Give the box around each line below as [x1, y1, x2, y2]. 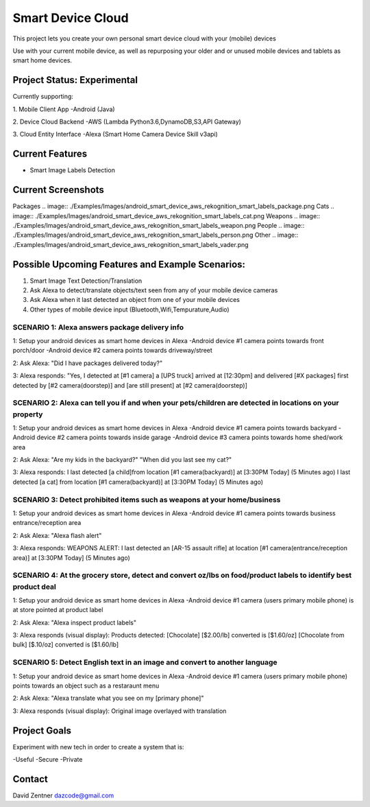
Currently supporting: [12, 93, 73, 101]
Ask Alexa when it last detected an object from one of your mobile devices [29, 296, 240, 304]
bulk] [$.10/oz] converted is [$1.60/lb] [12, 640, 119, 648]
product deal [12, 582, 56, 592]
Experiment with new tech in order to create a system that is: [12, 742, 184, 751]
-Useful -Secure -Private [12, 756, 83, 764]
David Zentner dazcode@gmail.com [12, 791, 114, 799]
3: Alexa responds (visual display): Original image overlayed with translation [12, 707, 227, 715]
